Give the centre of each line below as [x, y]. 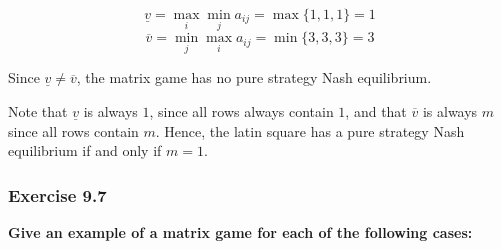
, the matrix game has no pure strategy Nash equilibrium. [254, 77]
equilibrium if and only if [85, 150]
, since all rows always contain [241, 111]
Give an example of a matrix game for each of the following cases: [240, 232]
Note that [38, 111]
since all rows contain [73, 130]
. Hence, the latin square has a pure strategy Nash [310, 130]
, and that [376, 111]
